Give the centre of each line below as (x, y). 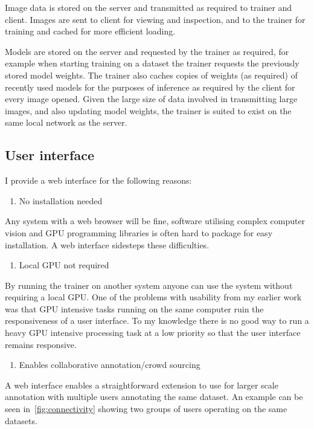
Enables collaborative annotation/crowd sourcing (110, 365)
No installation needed (61, 200)
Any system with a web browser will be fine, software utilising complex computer (155, 221)
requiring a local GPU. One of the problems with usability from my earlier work (153, 297)
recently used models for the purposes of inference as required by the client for (150, 87)
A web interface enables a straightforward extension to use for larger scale (142, 385)
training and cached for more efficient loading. (90, 31)
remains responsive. (41, 344)
